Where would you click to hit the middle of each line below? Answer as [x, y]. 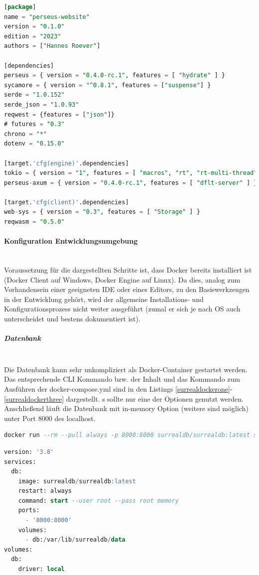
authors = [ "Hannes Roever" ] [52, 46]
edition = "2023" [33, 36]
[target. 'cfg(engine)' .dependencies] [66, 163]
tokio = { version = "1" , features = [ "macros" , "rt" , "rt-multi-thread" [131, 173]
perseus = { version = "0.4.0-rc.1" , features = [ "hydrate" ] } [115, 75]
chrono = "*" [25, 134]
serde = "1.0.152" [34, 95]
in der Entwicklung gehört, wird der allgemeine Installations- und [104, 299]
